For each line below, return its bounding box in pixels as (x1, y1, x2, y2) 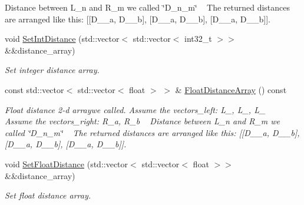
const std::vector (5, 83, 64, 95)
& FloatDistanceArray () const (175, 83, 287, 95)
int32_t (184, 32, 212, 45)
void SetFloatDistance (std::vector (5, 157, 128, 170)
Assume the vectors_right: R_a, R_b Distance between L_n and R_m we (5, 115, 280, 127)
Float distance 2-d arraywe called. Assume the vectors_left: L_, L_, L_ (5, 103, 266, 115)
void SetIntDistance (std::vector (5, 32, 120, 45)
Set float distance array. (5, 189, 91, 201)
